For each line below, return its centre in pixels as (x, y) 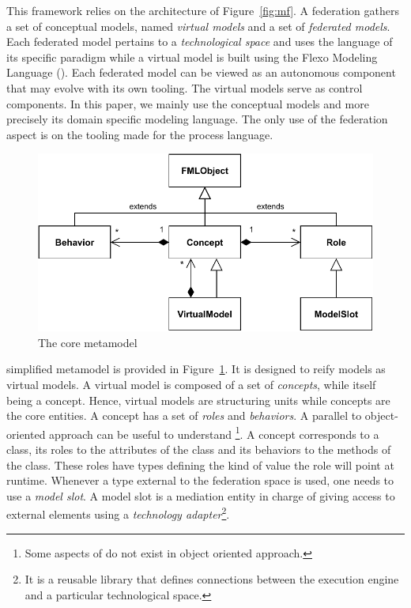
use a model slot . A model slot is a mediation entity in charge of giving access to (201, 495)
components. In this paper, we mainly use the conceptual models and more (188, 103)
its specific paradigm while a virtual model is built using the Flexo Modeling (192, 57)
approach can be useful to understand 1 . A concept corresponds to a (214, 432)
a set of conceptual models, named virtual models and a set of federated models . (198, 26)
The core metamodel (88, 342)
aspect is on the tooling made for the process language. (140, 134)
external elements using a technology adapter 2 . (118, 513)
